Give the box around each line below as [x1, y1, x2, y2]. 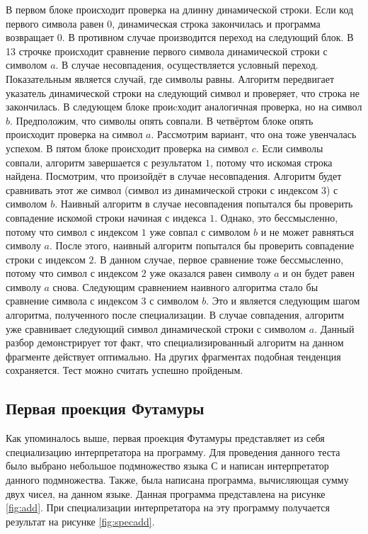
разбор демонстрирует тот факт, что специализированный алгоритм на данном [6, 335, 344, 350]
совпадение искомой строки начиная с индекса [6, 210, 207, 225]
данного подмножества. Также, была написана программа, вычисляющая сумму [6, 472, 349, 487]
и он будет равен [282, 266, 355, 280]
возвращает [6, 30, 54, 45]
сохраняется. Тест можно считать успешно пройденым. [6, 363, 243, 377]
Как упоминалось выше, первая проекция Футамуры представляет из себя [6, 431, 325, 445]
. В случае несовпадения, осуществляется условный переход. [55, 57, 318, 72]
